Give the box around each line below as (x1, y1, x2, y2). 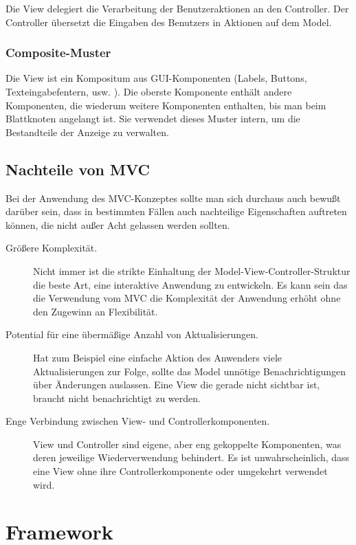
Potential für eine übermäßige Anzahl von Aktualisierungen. (5, 327, 258, 342)
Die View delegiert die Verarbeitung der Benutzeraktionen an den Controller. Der (5, 1, 349, 15)
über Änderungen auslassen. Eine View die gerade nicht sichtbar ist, (33, 377, 320, 392)
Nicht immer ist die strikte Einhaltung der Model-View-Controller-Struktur (33, 263, 351, 278)
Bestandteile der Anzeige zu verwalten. (5, 124, 169, 139)
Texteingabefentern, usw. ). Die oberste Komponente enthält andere (5, 85, 292, 98)
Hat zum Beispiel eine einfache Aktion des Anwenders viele (33, 350, 282, 364)
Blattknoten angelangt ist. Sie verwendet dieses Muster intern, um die (5, 111, 300, 126)
